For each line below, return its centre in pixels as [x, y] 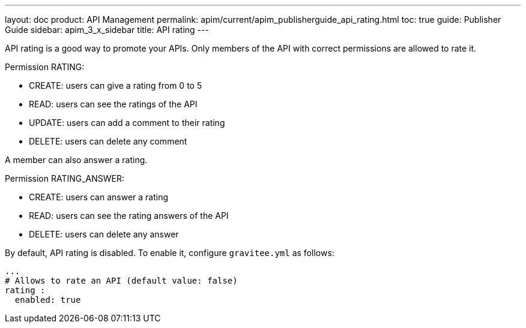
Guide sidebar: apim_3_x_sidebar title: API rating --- [107, 30]
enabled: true [48, 300]
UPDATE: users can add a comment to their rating [127, 123]
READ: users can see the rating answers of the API [129, 216]
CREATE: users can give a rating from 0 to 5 [116, 85]
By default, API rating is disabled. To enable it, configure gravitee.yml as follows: [170, 253]
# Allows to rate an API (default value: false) [121, 281]
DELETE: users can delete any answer [104, 234]
